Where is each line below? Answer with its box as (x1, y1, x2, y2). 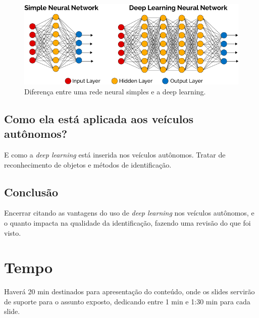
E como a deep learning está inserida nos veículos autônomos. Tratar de (4, 149, 226, 160)
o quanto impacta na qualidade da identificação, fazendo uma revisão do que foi (4, 217, 251, 228)
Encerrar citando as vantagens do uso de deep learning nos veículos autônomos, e (4, 207, 254, 218)
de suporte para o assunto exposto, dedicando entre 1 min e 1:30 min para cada (4, 296, 250, 306)
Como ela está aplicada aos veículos (4, 111, 193, 126)
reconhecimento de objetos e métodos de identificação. (4, 159, 172, 170)
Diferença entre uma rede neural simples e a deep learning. (24, 86, 206, 96)
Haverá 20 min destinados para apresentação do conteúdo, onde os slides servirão (4, 286, 255, 297)
